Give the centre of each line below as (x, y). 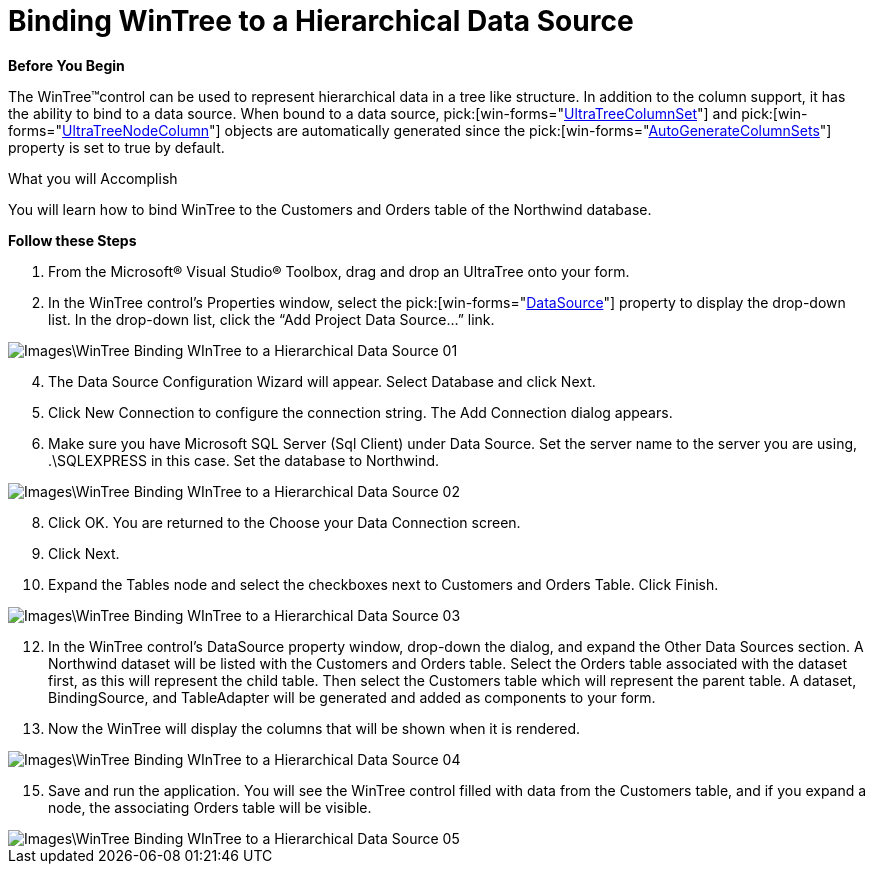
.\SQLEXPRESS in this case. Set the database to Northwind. (244, 460)
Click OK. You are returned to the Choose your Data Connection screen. (284, 522)
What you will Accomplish (93, 178)
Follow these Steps (72, 240)
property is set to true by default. (116, 147)
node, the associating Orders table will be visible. (210, 807)
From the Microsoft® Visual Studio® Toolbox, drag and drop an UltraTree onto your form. (339, 271)
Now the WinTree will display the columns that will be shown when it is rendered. (314, 728)
